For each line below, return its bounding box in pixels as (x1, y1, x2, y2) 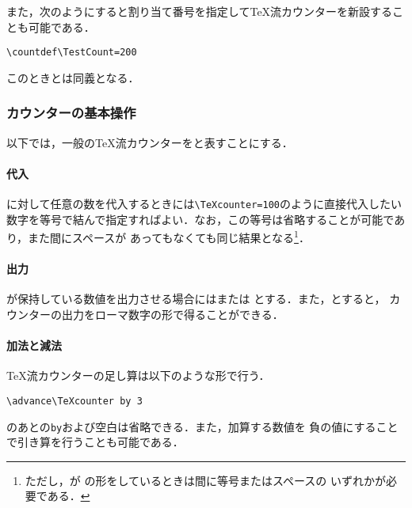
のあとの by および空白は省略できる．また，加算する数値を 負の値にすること (6, 418, 399, 434)
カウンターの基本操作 (6, 103, 136, 123)
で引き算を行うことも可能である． (6, 434, 184, 450)
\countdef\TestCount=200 (6, 47, 137, 59)
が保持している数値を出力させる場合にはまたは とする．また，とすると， (6, 290, 386, 307)
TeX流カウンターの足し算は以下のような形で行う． (6, 367, 270, 384)
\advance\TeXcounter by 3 (6, 395, 143, 407)
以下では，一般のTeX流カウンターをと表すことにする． (6, 134, 293, 150)
